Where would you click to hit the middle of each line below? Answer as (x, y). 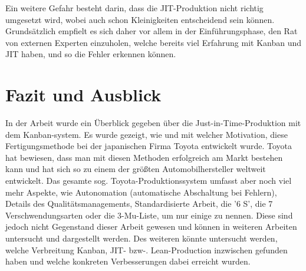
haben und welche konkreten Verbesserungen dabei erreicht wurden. (128, 261)
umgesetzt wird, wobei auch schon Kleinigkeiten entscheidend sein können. (140, 19)
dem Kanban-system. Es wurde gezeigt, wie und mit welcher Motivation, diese (147, 134)
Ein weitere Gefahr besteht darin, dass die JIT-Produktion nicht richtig (134, 8)
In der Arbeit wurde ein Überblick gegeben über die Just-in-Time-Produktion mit (153, 123)
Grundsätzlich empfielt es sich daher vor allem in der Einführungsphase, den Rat (152, 31)
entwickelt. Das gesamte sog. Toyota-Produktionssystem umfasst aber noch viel (149, 181)
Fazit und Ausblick (83, 95)
